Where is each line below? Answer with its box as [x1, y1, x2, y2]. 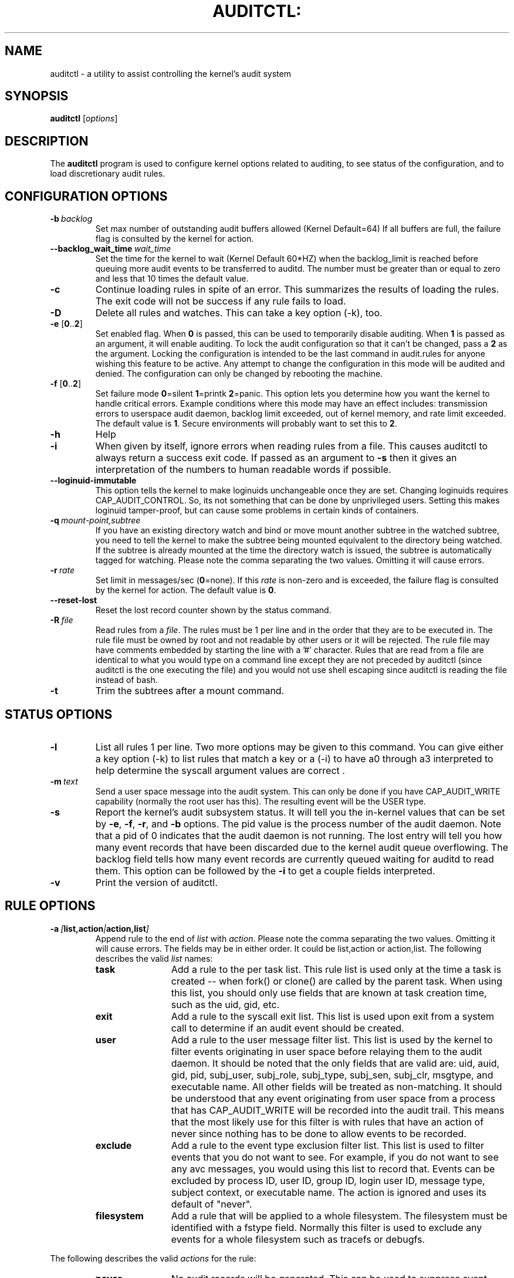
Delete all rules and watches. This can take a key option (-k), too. [95, 307, 383, 319]
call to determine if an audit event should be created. [171, 1022, 404, 1034]
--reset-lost [50, 595, 97, 606]
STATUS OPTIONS [5, 706, 113, 722]
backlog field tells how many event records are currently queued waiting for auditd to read [95, 853, 494, 865]
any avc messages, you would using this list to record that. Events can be [171, 1162, 495, 1175]
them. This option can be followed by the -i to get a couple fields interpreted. [95, 864, 435, 877]
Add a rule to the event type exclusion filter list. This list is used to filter [171, 1139, 485, 1151]
